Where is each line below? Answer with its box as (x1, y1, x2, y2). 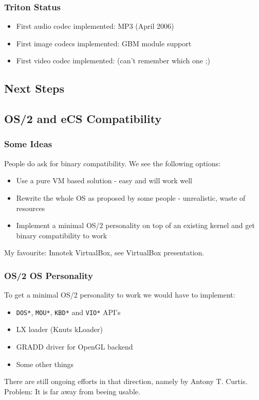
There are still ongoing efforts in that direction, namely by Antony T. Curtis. (4, 376, 248, 387)
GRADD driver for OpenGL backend (16, 341, 133, 352)
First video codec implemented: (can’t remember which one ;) (16, 55, 210, 66)
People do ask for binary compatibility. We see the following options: (4, 158, 220, 168)
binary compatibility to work (16, 230, 107, 240)
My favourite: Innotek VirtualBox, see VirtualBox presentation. (4, 247, 205, 258)
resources (16, 202, 45, 213)
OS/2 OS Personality (4, 269, 93, 282)
